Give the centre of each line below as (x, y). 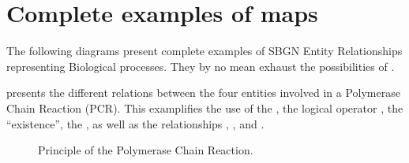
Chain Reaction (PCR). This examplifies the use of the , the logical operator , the (205, 107)
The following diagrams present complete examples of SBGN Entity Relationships (204, 51)
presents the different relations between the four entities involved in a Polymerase (203, 93)
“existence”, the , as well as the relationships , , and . (135, 123)
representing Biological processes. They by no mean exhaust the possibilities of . (201, 66)
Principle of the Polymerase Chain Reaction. (146, 150)
